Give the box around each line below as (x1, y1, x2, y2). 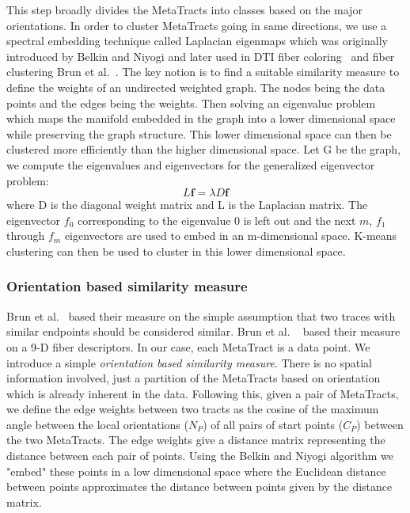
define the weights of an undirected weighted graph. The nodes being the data (6, 78, 385, 95)
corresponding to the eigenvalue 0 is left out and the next (77, 211, 356, 228)
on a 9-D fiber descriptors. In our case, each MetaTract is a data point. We (6, 338, 370, 355)
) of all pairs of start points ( (203, 416, 344, 432)
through (6, 227, 45, 244)
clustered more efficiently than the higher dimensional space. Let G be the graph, (6, 141, 401, 158)
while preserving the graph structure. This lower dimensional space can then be (6, 125, 392, 142)
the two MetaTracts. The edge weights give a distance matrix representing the (6, 431, 385, 448)
